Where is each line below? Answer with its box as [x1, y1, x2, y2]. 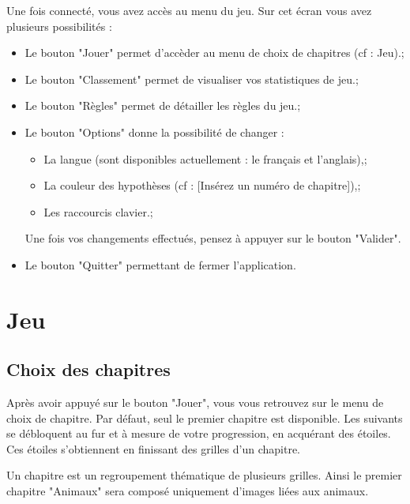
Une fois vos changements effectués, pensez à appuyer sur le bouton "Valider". [24, 230, 401, 246]
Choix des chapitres [6, 357, 171, 382]
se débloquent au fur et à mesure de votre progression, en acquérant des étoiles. [6, 425, 391, 442]
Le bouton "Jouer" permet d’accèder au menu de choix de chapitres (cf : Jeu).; [24, 44, 404, 61]
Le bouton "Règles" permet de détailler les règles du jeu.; [24, 97, 301, 114]
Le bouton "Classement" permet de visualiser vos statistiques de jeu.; [24, 70, 359, 87]
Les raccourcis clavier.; [43, 203, 153, 220]
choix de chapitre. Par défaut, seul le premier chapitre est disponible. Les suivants [6, 409, 403, 426]
